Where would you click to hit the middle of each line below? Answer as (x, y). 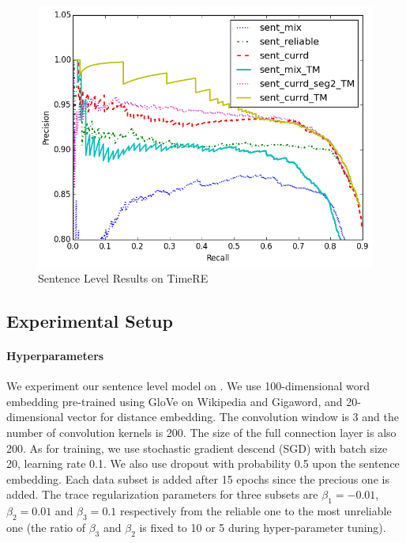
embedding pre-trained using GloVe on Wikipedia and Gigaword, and (175, 401)
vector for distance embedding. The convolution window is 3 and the (233, 417)
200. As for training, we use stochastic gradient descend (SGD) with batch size (197, 448)
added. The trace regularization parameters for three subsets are (162, 494)
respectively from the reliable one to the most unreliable (256, 511)
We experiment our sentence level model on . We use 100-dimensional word (188, 386)
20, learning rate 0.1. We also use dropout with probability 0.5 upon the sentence (203, 463)
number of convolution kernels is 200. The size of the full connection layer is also (201, 432)
